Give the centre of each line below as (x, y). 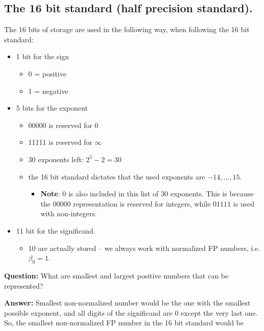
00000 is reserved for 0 (63, 125)
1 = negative (48, 91)
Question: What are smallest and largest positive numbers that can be (116, 275)
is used (244, 203)
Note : (50, 194)
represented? (24, 285)
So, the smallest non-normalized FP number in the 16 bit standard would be (124, 323)
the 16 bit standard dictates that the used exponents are (117, 176)
